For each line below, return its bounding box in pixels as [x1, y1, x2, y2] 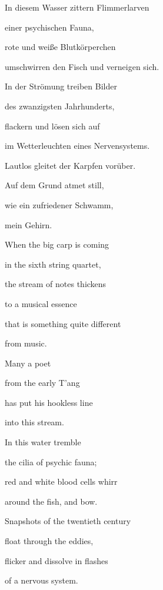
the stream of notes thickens [5, 278, 107, 290]
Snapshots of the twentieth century [5, 515, 131, 527]
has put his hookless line [5, 396, 93, 408]
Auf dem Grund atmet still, [5, 179, 104, 191]
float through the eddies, [5, 535, 94, 547]
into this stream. [5, 416, 64, 428]
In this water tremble [5, 436, 81, 448]
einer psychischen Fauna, [5, 21, 94, 33]
